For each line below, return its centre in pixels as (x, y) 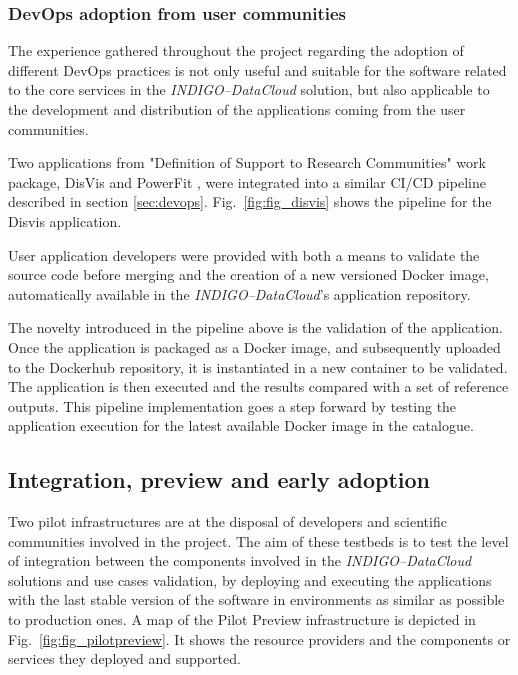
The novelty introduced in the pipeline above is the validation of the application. (255, 327)
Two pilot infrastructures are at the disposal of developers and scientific (227, 521)
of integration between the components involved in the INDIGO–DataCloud (240, 560)
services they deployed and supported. (124, 658)
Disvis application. (65, 220)
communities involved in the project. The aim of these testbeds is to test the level (258, 540)
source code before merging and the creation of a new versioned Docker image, (248, 274)
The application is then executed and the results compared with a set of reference (258, 386)
